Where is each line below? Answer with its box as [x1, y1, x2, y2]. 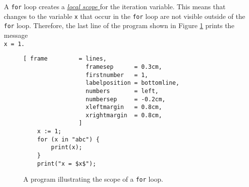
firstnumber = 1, [85, 71, 148, 78]
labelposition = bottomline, [85, 79, 180, 87]
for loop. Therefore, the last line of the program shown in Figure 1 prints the [4, 20, 234, 31]
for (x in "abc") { [37, 136, 100, 143]
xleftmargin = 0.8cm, [85, 104, 162, 111]
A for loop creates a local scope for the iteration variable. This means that [4, 1, 226, 11]
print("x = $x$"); [37, 160, 96, 167]
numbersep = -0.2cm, [85, 95, 166, 103]
